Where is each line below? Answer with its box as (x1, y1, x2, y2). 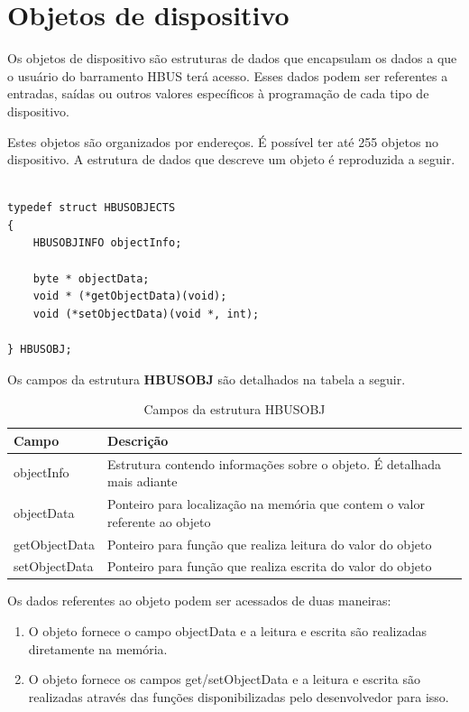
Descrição (107, 430, 169, 449)
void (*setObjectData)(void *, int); (32, 307, 260, 320)
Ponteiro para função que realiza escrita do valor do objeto (107, 557, 432, 576)
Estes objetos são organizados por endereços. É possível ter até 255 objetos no (7, 132, 438, 151)
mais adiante (107, 472, 178, 491)
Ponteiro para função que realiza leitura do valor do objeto (107, 534, 432, 553)
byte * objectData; (32, 272, 150, 285)
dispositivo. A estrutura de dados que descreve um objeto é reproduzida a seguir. (7, 150, 455, 169)
